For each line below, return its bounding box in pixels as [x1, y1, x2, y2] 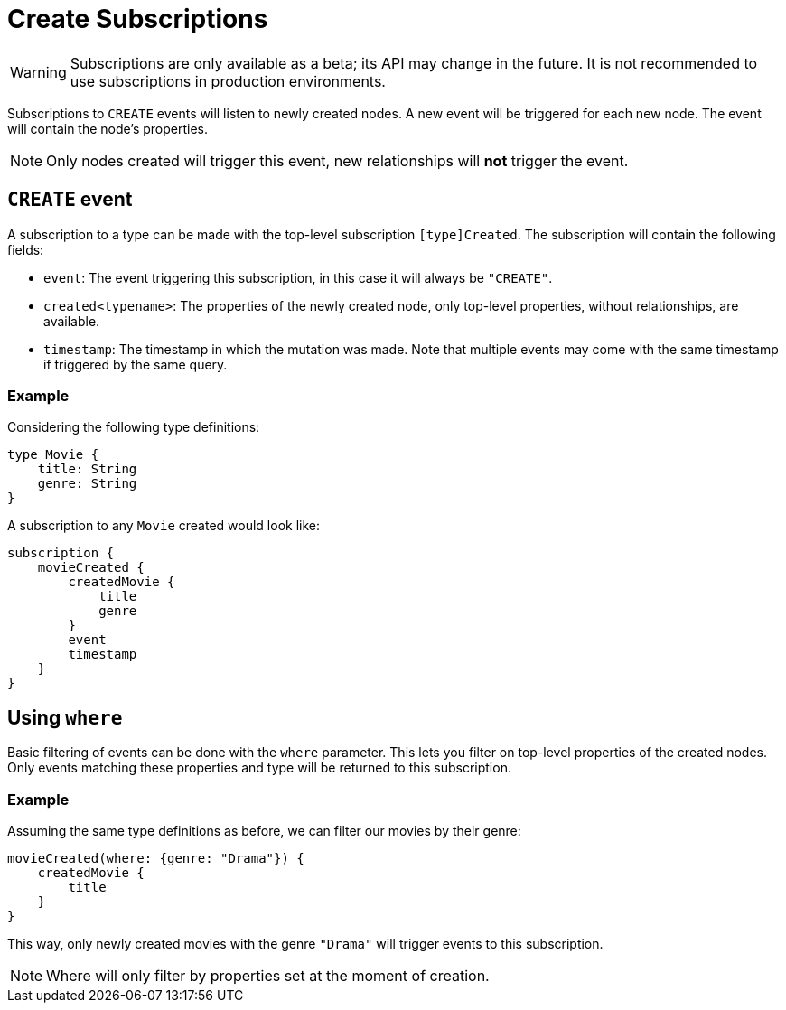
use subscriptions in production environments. [70, 71, 386, 90]
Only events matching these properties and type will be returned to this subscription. [7, 760, 511, 776]
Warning [10, 62, 67, 81]
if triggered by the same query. [43, 356, 228, 372]
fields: [7, 241, 44, 257]
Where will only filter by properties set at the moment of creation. [46, 966, 490, 985]
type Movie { [7, 447, 99, 463]
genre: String [37, 476, 137, 491]
